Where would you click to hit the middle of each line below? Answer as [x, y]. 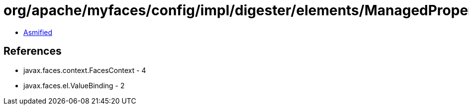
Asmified [38, 32]
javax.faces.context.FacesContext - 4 [85, 70]
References [33, 51]
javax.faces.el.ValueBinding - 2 [74, 85]
